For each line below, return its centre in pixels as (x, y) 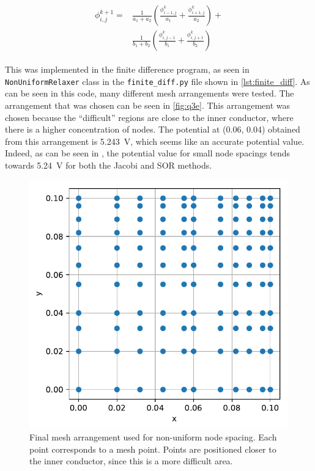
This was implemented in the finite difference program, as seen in (127, 69)
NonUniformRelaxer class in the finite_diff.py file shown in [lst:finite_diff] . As (157, 81)
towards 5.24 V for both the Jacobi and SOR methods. (109, 165)
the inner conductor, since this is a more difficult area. (131, 461)
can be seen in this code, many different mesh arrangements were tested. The (150, 93)
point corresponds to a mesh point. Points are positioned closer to (153, 449)
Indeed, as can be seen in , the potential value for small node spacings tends (147, 153)
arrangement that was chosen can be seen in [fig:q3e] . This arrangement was (148, 105)
